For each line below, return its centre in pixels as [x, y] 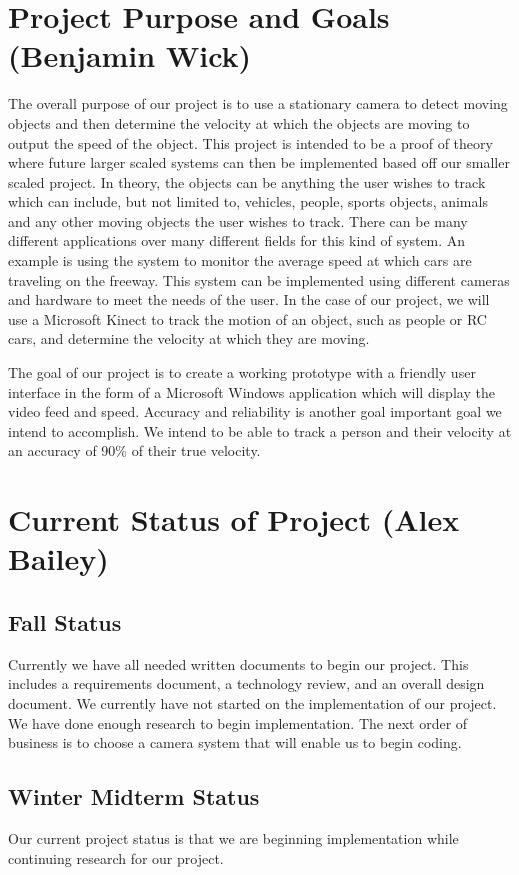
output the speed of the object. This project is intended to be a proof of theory [250, 142]
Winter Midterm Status [134, 796]
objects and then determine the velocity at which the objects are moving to [239, 122]
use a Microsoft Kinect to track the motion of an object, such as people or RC [247, 318]
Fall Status [65, 621]
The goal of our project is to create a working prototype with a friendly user [242, 372]
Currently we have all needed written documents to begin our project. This [238, 663]
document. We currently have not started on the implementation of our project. [252, 702]
